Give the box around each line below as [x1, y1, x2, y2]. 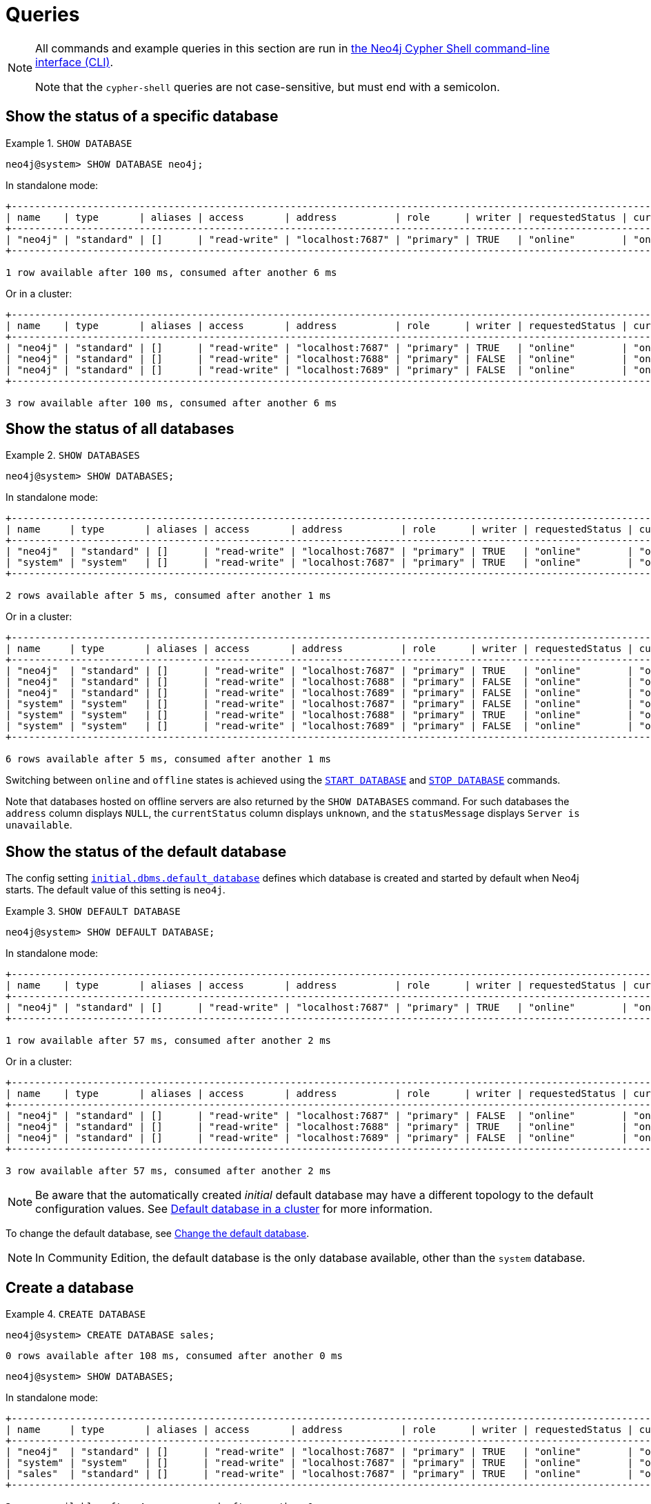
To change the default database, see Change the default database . [6, 1227, 310, 1240]
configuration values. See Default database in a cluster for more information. [35, 1202, 433, 1216]
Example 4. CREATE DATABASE [6, 1308, 146, 1320]
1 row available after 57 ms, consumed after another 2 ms [6, 1035, 332, 1047]
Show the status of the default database [6, 842, 287, 860]
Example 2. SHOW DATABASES [6, 449, 140, 462]
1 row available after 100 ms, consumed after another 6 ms [6, 266, 337, 278]
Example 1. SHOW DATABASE [6, 137, 132, 149]
